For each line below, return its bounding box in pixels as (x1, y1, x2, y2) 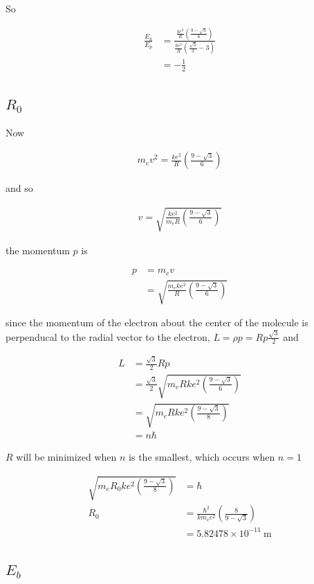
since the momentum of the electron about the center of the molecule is (6, 315, 308, 330)
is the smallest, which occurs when (129, 450, 275, 464)
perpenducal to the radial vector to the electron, (6, 329, 210, 344)
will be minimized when (16, 450, 117, 464)
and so (6, 181, 33, 195)
